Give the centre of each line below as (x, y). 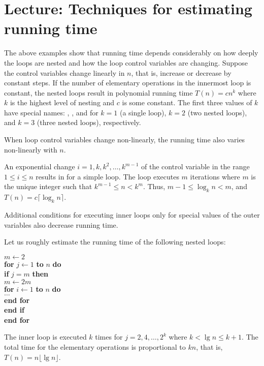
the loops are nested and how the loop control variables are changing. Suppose (126, 62)
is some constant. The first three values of (187, 102)
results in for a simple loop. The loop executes (107, 176)
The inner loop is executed (45, 337)
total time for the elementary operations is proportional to (95, 346)
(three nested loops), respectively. (89, 122)
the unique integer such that (48, 186)
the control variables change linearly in (64, 72)
